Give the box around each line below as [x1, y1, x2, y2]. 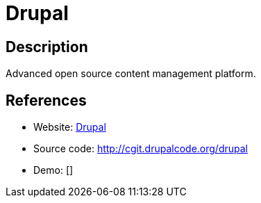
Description [6, 38, 88, 56]
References [6, 91, 87, 109]
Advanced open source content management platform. [6, 67, 256, 80]
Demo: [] [33, 164, 74, 177]
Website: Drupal [33, 121, 106, 133]
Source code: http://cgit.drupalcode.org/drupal [33, 143, 248, 155]
